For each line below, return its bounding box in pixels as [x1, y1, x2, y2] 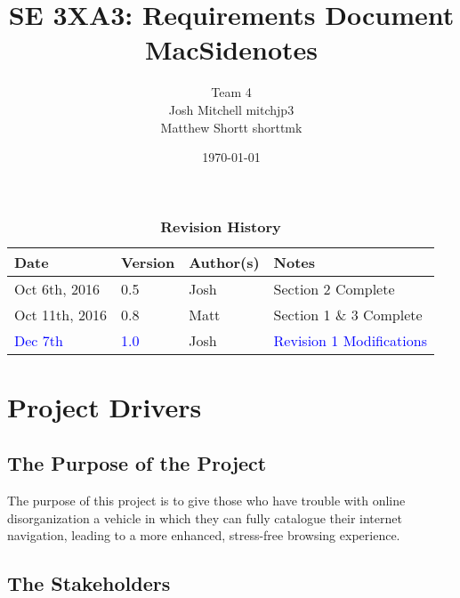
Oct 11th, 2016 [14, 303, 108, 325]
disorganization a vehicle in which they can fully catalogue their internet [7, 508, 402, 527]
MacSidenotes [145, 31, 318, 68]
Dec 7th [14, 329, 63, 351]
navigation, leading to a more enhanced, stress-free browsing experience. [7, 526, 400, 545]
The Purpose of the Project [7, 449, 267, 477]
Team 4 [211, 83, 252, 101]
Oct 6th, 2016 [14, 278, 101, 299]
